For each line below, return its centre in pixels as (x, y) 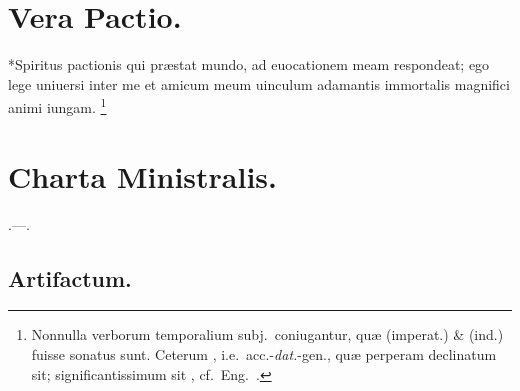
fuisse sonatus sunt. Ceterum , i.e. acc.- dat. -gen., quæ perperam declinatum (264, 354)
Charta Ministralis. (142, 175)
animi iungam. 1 (57, 105)
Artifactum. (70, 277)
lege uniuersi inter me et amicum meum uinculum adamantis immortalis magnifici (259, 83)
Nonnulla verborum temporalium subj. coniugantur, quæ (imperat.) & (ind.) (267, 334)
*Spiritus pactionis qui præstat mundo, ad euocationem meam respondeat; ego (249, 64)
